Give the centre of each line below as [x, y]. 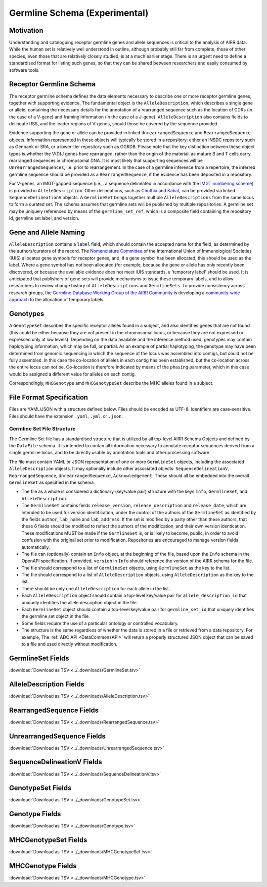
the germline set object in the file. [56, 616]
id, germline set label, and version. [44, 218]
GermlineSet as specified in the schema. [52, 482]
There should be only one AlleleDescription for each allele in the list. [96, 588]
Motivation [26, 30]
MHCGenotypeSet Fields [48, 840]
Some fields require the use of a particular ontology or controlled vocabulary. [100, 623]
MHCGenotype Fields [43, 866]
